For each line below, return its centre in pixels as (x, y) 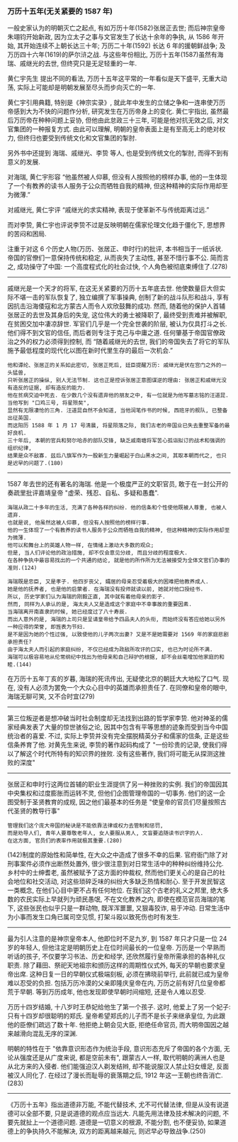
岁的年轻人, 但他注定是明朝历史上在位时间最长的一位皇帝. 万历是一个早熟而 (116, 948)
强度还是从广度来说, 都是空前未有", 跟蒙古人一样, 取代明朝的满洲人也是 (122, 1058)
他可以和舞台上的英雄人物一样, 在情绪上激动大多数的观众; (81, 545)
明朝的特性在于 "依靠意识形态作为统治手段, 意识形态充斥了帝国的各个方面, (115, 1049)
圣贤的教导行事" (36, 811)
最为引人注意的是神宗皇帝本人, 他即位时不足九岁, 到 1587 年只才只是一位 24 (117, 939)
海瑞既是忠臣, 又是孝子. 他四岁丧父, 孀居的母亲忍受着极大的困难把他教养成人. (108, 582)
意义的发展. (24, 162)
